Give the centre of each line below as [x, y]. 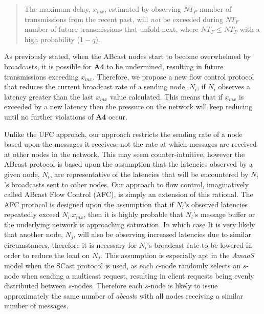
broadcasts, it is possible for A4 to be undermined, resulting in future [114, 66]
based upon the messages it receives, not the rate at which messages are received [130, 144]
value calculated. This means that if [166, 96]
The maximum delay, [57, 9]
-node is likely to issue [183, 286]
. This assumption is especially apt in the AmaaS [177, 255]
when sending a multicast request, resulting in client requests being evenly [138, 275]
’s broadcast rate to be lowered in [200, 244]
